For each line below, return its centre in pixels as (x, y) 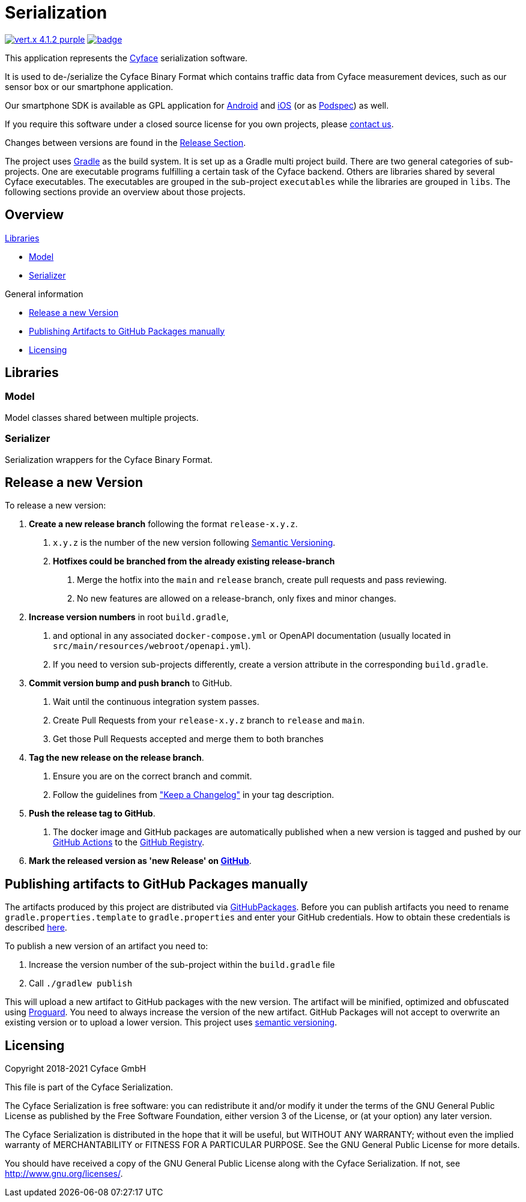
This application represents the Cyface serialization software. (126, 58)
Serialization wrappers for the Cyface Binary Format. (109, 459)
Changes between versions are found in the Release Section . (125, 142)
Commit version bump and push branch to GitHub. (131, 683)
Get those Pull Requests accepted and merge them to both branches (189, 739)
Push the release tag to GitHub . (92, 814)
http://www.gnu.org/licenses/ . (64, 1174)
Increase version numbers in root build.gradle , (129, 617)
